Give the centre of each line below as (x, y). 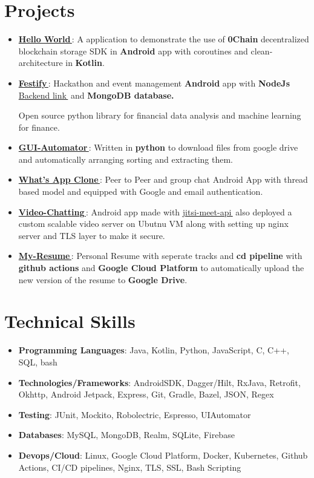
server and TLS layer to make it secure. (92, 235)
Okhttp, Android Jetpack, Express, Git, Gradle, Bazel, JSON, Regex (146, 394)
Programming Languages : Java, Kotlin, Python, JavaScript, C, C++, (154, 350)
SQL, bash (38, 362)
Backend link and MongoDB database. (96, 95)
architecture (41, 63)
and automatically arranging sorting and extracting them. (126, 159)
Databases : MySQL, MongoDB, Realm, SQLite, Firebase (126, 435)
